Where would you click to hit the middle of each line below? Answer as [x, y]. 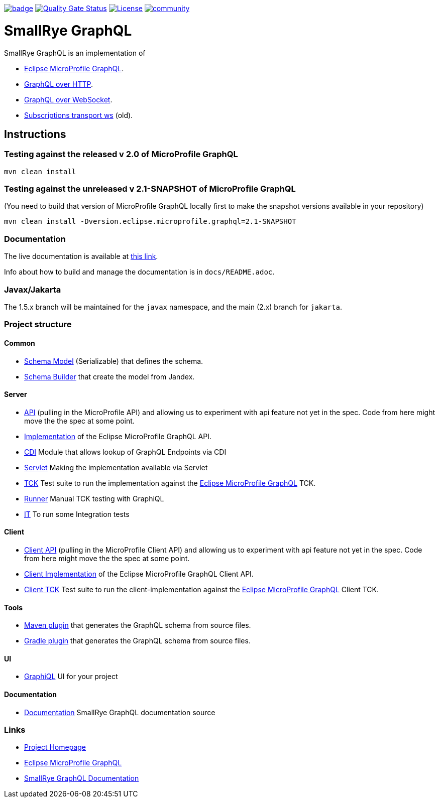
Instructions [35, 134]
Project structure [38, 324]
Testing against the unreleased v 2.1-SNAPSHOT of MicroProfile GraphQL [150, 189]
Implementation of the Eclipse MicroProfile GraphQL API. [118, 436]
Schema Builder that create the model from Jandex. [109, 376]
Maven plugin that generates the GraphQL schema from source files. [138, 625]
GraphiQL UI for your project [71, 677]
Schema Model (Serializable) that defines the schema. [114, 361]
